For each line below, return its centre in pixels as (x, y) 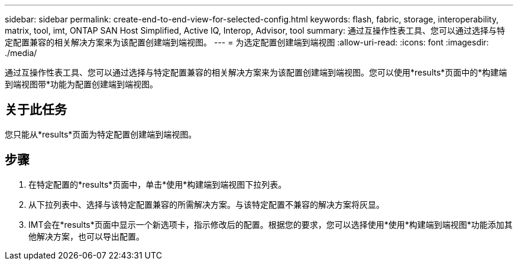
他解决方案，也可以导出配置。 (86, 236)
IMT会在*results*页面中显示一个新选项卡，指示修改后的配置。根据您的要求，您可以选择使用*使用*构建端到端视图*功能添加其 (271, 224)
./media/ (21, 53)
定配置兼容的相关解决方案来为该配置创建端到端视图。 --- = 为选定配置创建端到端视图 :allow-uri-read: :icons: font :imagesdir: (247, 42)
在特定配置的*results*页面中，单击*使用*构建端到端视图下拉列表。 (158, 184)
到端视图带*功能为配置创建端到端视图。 (82, 84)
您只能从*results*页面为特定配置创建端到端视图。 (101, 134)
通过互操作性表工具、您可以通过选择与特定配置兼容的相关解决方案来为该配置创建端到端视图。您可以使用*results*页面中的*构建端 (256, 72)
